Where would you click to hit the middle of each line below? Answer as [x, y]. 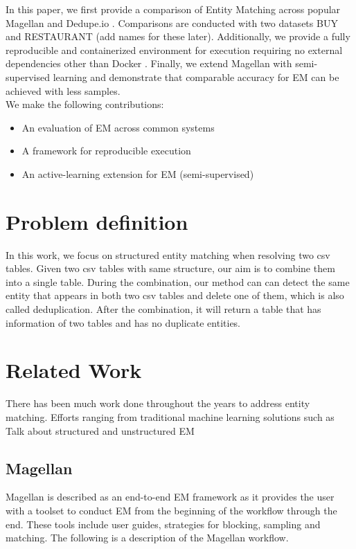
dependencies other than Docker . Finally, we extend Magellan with [149, 63]
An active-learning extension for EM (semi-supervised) [138, 173]
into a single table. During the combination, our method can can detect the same [178, 281]
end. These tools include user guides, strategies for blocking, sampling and [163, 524]
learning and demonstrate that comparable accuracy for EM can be [196, 76]
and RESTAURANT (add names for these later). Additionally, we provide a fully [178, 36]
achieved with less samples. [63, 90]
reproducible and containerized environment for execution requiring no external [174, 49]
